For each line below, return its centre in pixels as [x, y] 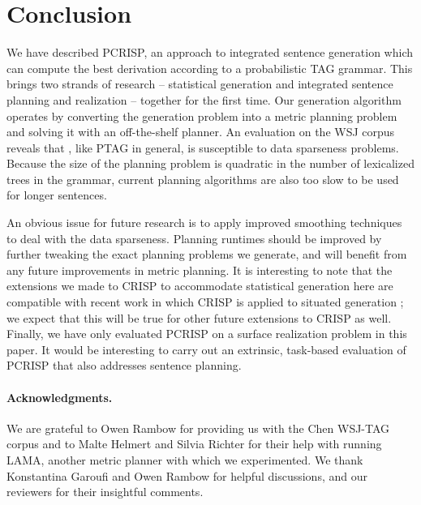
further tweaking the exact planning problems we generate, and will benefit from [207, 254]
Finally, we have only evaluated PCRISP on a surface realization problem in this [207, 334]
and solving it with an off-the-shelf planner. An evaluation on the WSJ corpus [201, 132]
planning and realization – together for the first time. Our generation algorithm [204, 99]
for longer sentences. [57, 195]
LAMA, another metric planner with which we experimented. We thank [185, 459]
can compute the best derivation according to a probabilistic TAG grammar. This [210, 68]
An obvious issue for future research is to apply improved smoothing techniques [204, 223]
